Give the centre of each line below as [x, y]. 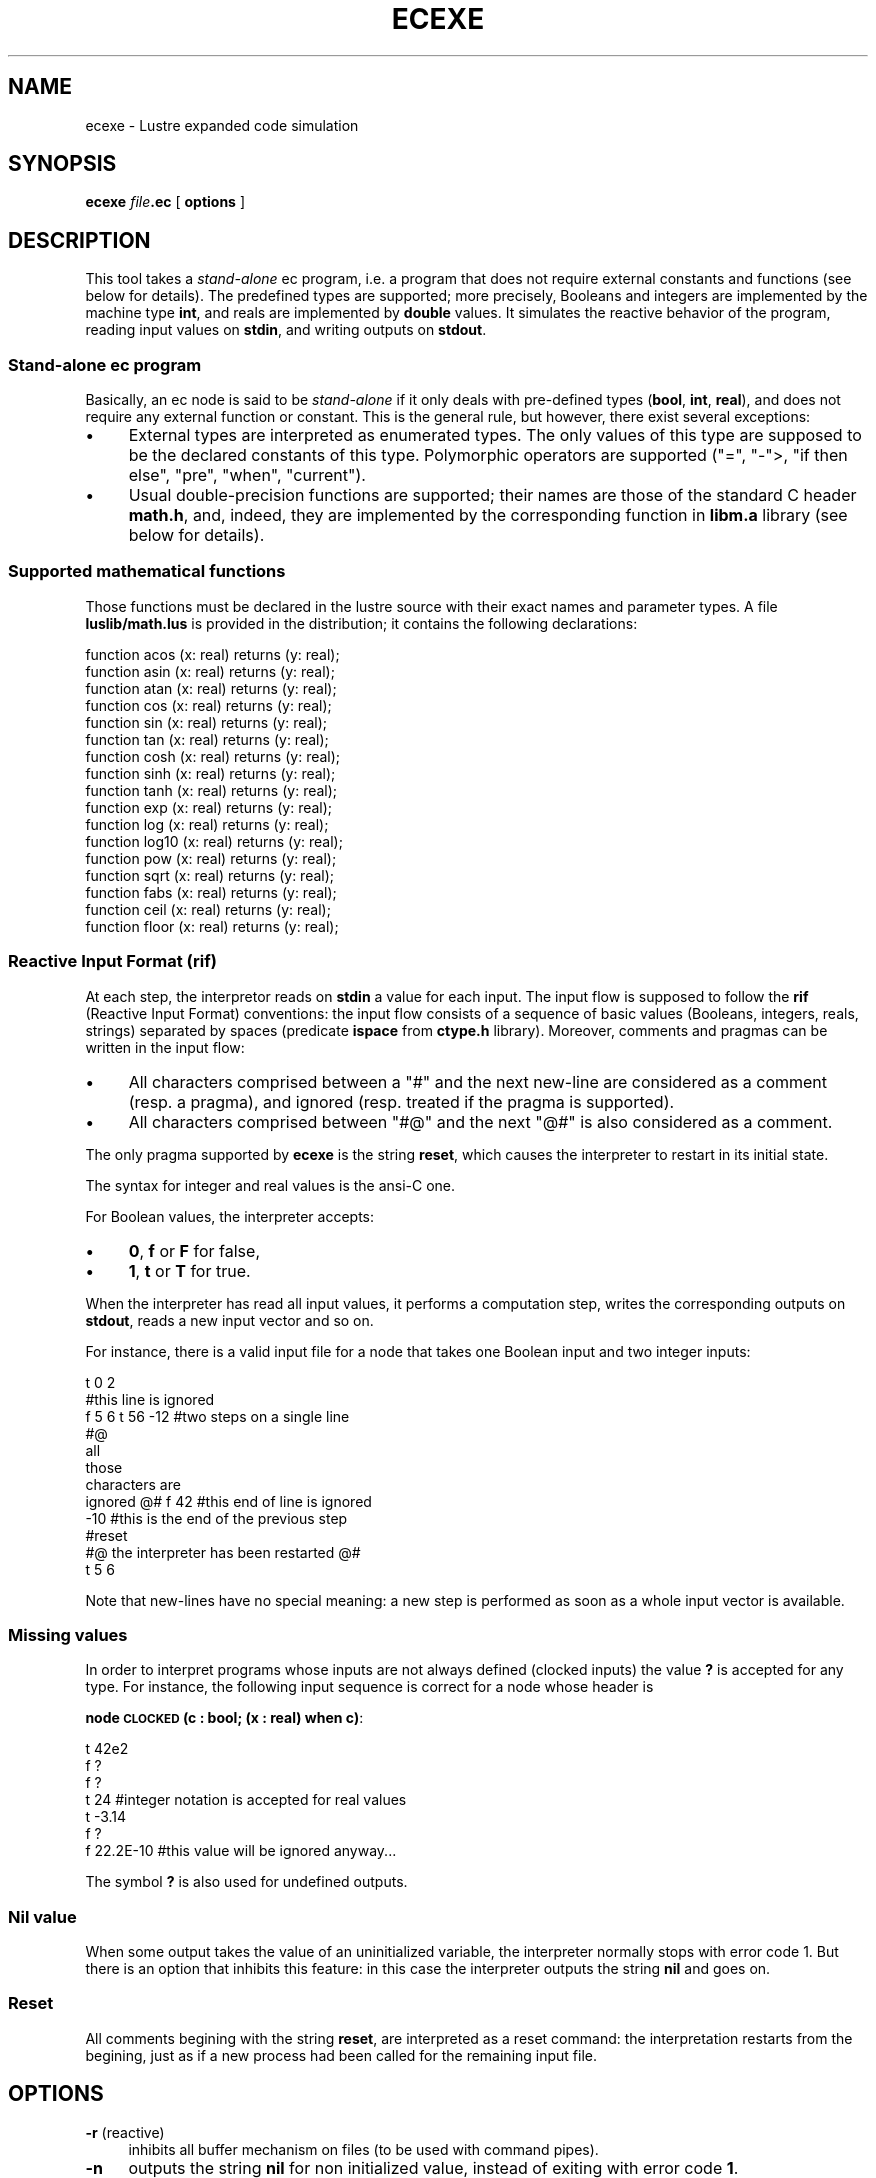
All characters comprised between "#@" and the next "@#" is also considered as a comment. [480, 1121]
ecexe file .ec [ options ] [165, 202]
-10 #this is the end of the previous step [216, 1518]
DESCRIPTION [79, 240]
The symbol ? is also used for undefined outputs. [246, 1882]
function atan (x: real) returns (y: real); [211, 688]
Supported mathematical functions [147, 571]
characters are [133, 1484]
